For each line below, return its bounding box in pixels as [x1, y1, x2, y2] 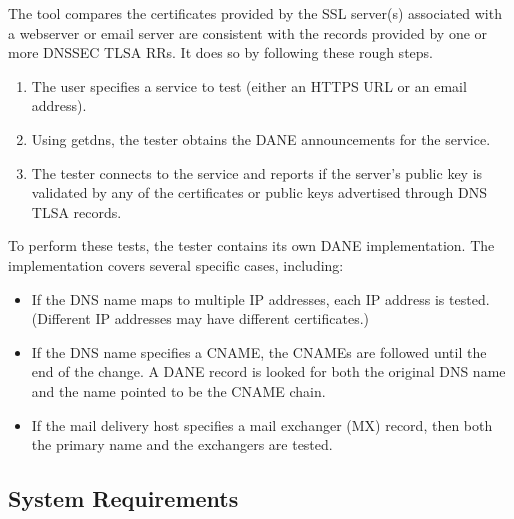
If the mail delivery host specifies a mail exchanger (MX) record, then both [31, 414, 493, 435]
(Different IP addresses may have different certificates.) [31, 308, 369, 329]
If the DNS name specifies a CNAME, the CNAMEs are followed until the [31, 341, 487, 362]
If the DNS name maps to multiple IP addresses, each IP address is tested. [31, 288, 490, 309]
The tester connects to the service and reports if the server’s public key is [31, 162, 483, 183]
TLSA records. [31, 201, 122, 222]
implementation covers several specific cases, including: [8, 254, 344, 275]
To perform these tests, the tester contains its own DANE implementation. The [8, 235, 495, 256]
